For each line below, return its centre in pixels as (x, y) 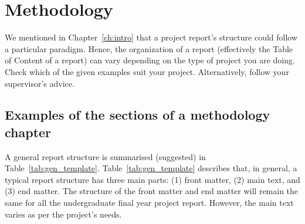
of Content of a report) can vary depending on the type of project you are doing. (150, 60)
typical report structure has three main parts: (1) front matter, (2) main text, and (152, 179)
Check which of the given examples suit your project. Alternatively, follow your (147, 71)
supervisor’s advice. (40, 83)
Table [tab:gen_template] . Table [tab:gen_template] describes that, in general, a (151, 168)
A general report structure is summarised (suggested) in (105, 156)
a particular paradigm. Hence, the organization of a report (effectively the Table (149, 48)
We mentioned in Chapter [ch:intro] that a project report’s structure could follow (151, 37)
